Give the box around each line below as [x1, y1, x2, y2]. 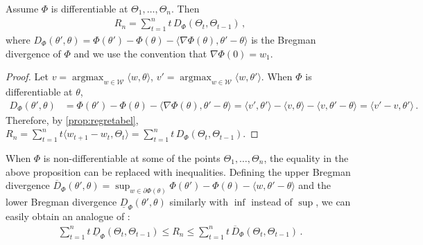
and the [298, 178, 331, 192]
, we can [316, 194, 351, 208]
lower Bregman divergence [6, 194, 117, 208]
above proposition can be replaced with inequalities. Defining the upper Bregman [6, 164, 351, 179]
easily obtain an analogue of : [6, 208, 130, 223]
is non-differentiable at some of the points [43, 150, 221, 165]
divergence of [6, 46, 61, 60]
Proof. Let [6, 69, 49, 84]
